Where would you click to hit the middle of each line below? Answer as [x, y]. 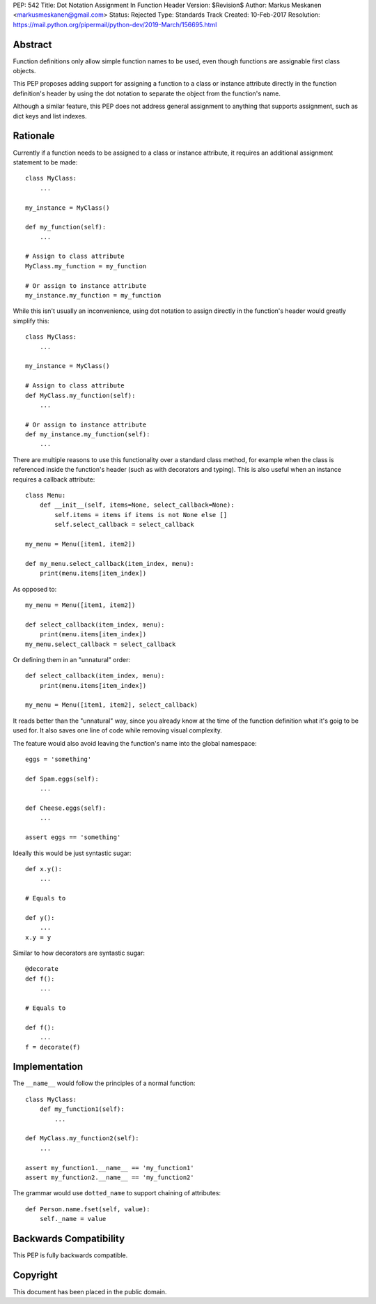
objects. [24, 71]
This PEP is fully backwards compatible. [70, 1255]
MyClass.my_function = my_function [86, 266]
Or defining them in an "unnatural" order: [72, 659]
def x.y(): [44, 869]
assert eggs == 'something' [73, 837]
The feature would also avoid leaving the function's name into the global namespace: [135, 743]
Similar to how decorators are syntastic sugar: [79, 953]
